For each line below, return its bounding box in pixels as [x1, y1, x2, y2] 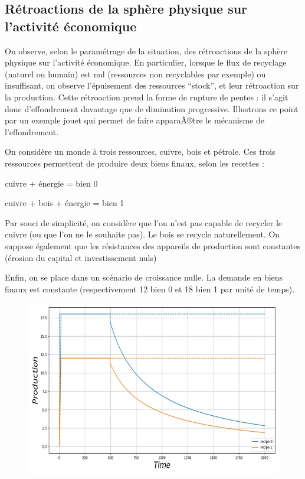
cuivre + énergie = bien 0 [5, 177, 98, 189]
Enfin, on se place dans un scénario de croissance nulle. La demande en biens [5, 271, 283, 284]
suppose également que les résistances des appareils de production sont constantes [5, 239, 301, 252]
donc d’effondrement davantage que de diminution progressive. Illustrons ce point [5, 102, 299, 115]
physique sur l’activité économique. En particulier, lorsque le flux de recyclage [5, 56, 287, 69]
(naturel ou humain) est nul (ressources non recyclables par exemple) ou [5, 67, 266, 80]
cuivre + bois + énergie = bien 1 [5, 197, 124, 209]
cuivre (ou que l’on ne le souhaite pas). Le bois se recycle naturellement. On [5, 228, 280, 240]
